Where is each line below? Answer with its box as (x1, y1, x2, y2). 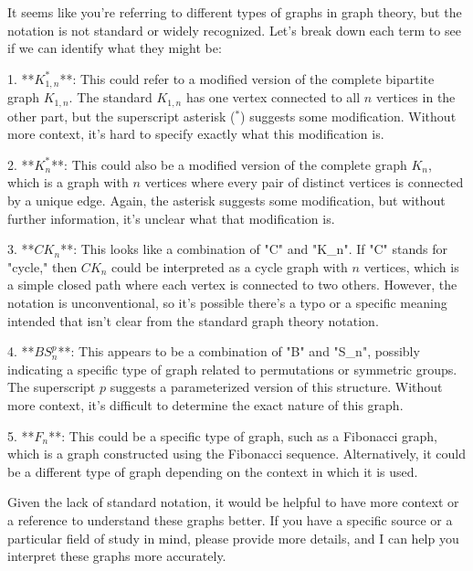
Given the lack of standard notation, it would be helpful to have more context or (7, 492, 459, 512)
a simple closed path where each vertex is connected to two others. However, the (7, 275, 457, 294)
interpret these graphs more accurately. (7, 546, 226, 566)
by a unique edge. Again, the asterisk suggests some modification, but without (7, 191, 446, 210)
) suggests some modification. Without (240, 106, 457, 125)
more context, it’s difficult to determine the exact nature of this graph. (7, 396, 404, 414)
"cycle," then (7, 257, 78, 276)
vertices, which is (363, 257, 459, 276)
